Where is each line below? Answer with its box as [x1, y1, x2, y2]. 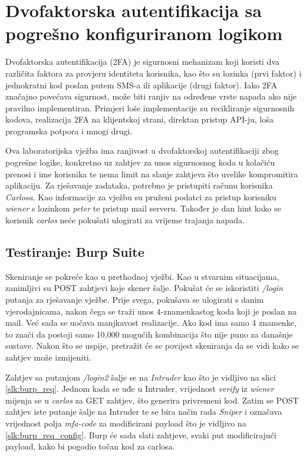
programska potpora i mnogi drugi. [5, 124, 133, 137]
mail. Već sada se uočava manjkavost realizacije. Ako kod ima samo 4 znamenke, [5, 316, 297, 329]
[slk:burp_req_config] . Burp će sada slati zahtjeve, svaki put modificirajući [5, 428, 277, 441]
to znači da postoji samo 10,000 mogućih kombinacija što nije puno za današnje [5, 328, 293, 340]
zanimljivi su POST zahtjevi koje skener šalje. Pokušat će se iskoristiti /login [5, 282, 283, 294]
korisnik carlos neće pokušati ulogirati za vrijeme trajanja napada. [5, 214, 245, 226]
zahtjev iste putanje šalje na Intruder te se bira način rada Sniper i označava [5, 405, 282, 418]
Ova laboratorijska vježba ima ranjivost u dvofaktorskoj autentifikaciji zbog [5, 144, 279, 157]
